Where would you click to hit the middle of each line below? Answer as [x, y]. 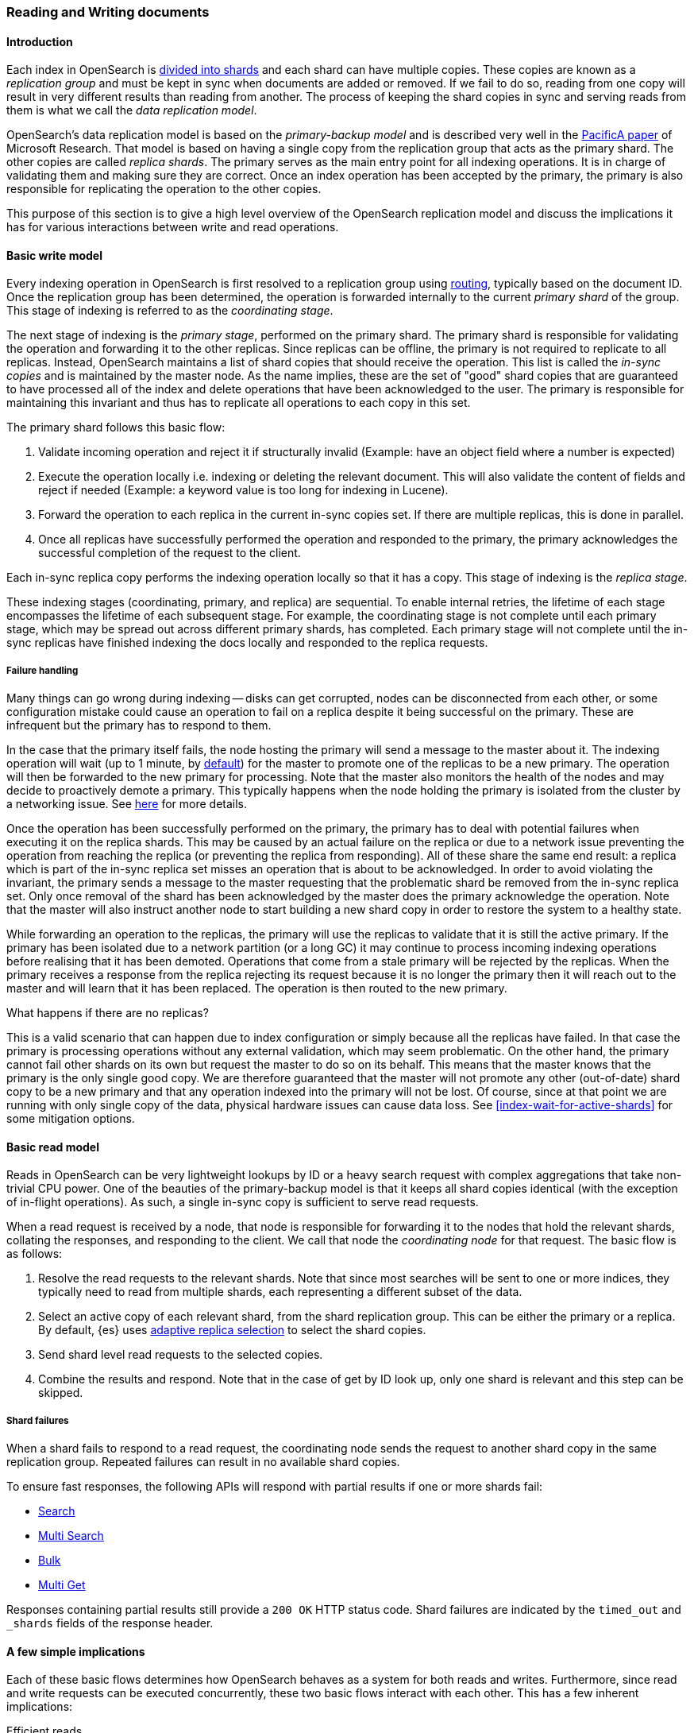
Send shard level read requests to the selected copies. [181, 1355]
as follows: [35, 1254]
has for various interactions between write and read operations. [173, 227]
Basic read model [53, 1147]
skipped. [61, 1393]
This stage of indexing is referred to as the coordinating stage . [170, 311]
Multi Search [71, 1536]
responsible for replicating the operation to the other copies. [164, 189]
